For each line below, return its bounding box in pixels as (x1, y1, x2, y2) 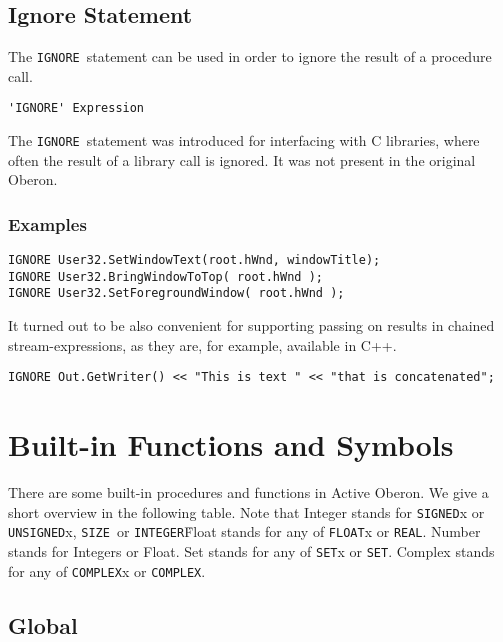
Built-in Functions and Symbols (8, 424, 454, 465)
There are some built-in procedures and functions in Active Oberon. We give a (8, 482, 489, 503)
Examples (8, 211, 87, 236)
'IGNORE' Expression (8, 101, 145, 116)
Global (8, 609, 78, 640)
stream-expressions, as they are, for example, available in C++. (8, 334, 397, 355)
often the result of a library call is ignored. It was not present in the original (8, 149, 476, 170)
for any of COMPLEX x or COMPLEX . (8, 560, 206, 581)
